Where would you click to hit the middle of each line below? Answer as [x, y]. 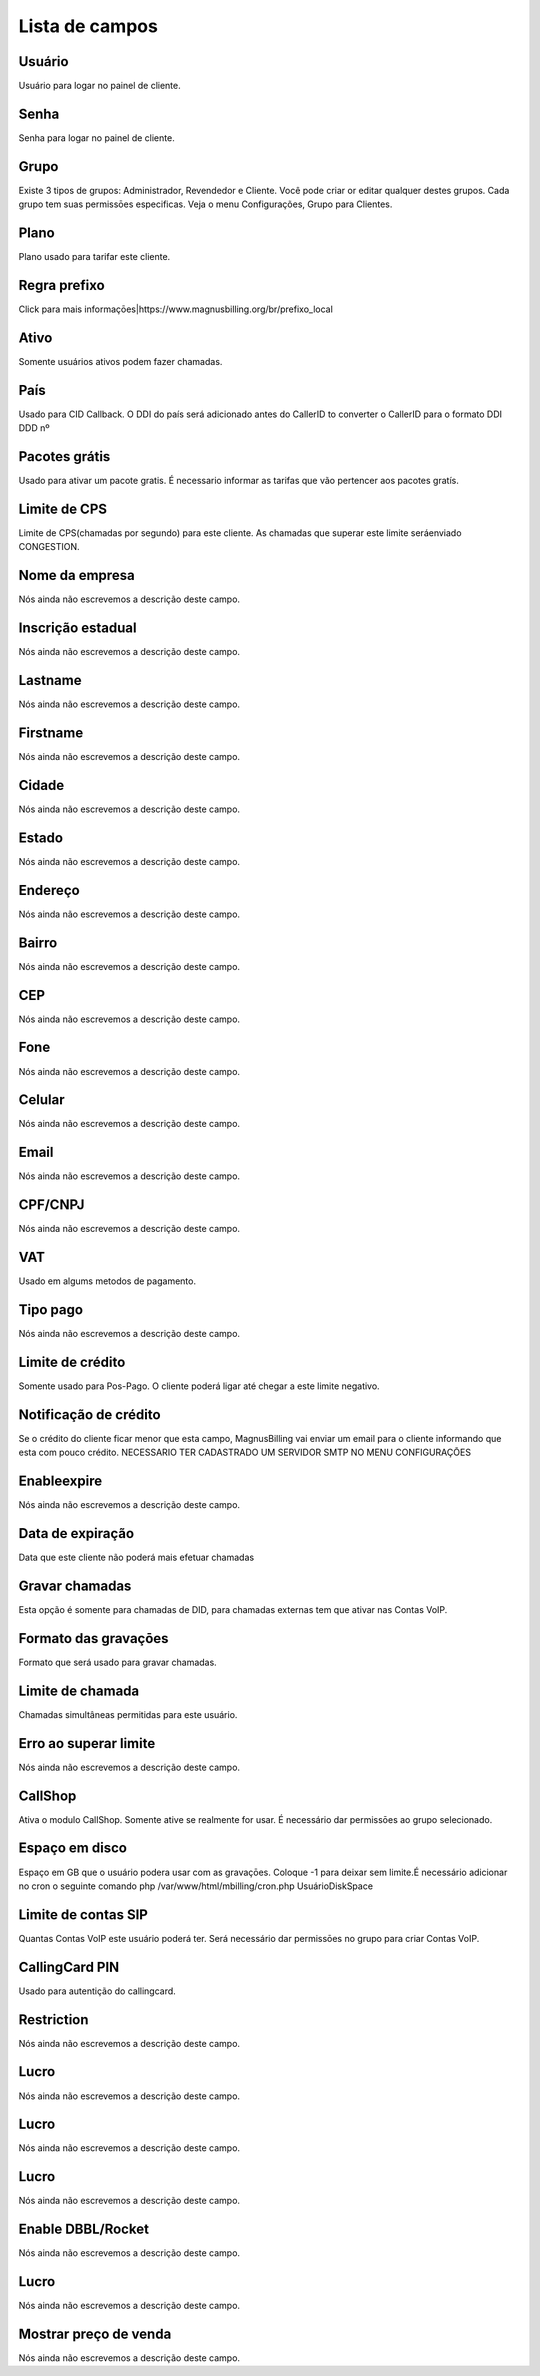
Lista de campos [88, 26]
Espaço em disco [72, 1848]
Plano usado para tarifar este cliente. [94, 257]
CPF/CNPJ [51, 1205]
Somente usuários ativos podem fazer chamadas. [120, 361]
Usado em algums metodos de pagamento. [107, 1281]
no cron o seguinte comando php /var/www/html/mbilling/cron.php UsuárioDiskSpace [196, 1886]
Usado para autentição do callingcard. [97, 1991]
